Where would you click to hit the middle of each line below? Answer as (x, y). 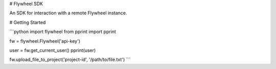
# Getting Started (28, 22)
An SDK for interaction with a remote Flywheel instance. (68, 13)
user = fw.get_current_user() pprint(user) (53, 50)
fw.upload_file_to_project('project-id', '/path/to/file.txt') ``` (70, 60)
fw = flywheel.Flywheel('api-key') (45, 41)
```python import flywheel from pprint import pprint (63, 32)
